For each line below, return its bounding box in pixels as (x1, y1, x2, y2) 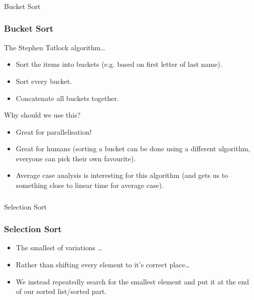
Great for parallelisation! (16, 126, 92, 137)
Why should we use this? (4, 110, 81, 120)
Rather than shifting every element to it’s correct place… (16, 259, 190, 269)
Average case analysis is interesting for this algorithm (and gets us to (16, 170, 228, 180)
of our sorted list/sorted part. (16, 286, 107, 296)
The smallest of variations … (16, 242, 102, 253)
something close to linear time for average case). (16, 180, 164, 190)
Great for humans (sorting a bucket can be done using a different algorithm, (16, 143, 250, 154)
